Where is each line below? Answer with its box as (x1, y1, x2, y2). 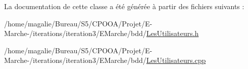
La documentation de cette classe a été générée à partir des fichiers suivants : (4, 1, 244, 11)
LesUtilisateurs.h (146, 28, 199, 39)
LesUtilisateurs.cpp (146, 55, 206, 65)
